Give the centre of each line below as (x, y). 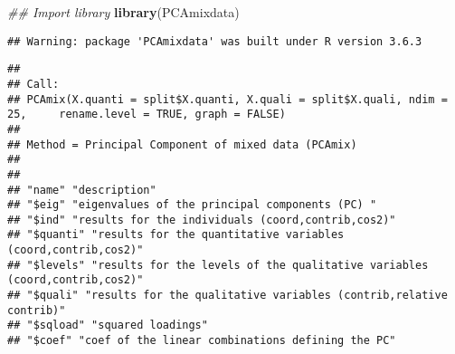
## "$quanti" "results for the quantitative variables (176, 235)
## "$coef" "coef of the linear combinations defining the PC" (202, 341)
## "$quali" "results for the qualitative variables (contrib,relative (227, 296)
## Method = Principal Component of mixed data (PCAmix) (182, 144)
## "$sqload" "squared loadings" (108, 325)
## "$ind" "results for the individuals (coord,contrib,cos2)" (202, 220)
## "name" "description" (82, 190)
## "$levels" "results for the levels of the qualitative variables (218, 265)
